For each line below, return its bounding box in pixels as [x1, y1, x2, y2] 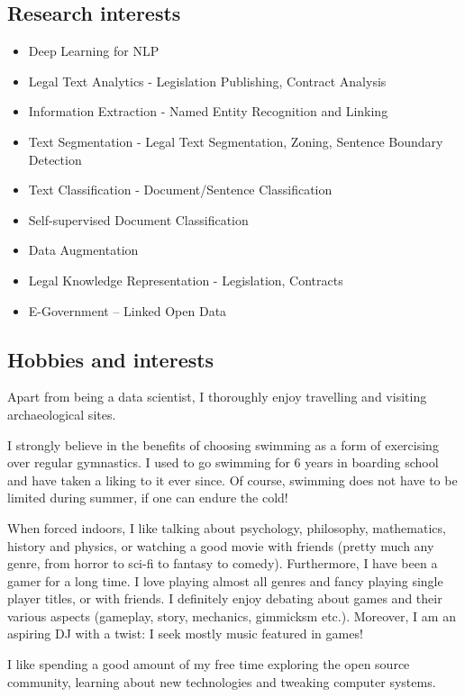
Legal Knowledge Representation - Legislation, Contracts [28, 270, 343, 289]
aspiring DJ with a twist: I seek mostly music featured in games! [7, 624, 363, 643]
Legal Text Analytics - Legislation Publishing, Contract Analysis [28, 71, 387, 90]
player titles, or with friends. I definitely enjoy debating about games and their [7, 589, 442, 608]
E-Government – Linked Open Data [28, 301, 227, 320]
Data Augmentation [28, 240, 139, 259]
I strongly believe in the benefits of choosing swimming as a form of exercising [7, 435, 439, 454]
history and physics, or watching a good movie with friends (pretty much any [7, 536, 434, 555]
